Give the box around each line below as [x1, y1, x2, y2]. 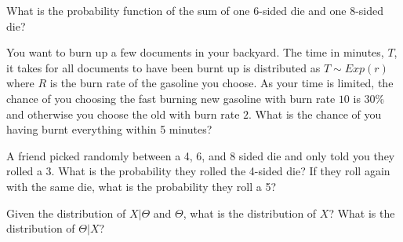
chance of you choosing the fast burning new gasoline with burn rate [6, 90, 336, 106]
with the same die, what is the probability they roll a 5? [6, 178, 277, 194]
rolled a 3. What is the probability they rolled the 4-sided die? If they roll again [6, 163, 390, 179]
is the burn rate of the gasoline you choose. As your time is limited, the [49, 75, 394, 91]
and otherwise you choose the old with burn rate [6, 105, 240, 122]
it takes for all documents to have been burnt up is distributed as [6, 59, 321, 75]
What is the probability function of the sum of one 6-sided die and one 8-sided [6, 2, 384, 18]
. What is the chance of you [249, 105, 382, 122]
